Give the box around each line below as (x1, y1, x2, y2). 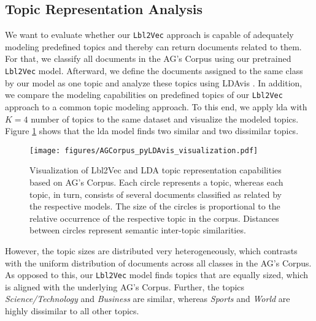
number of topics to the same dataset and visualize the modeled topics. (31, 112, 299, 125)
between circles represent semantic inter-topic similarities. (29, 224, 246, 236)
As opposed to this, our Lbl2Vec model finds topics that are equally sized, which (5, 268, 309, 281)
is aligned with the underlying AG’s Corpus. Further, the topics (5, 280, 245, 293)
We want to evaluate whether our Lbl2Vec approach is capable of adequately (5, 28, 294, 41)
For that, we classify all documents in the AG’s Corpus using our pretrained (5, 52, 291, 65)
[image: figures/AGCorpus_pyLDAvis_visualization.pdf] (29, 146, 258, 155)
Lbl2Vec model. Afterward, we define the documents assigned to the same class (5, 64, 303, 77)
